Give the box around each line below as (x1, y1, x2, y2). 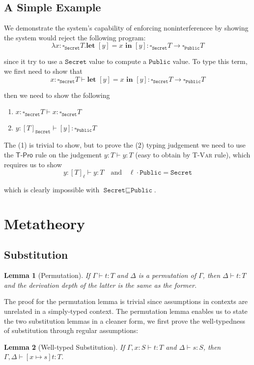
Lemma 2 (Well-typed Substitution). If (4, 341, 125, 352)
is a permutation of (138, 270, 196, 280)
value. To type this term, (172, 56, 248, 66)
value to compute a (89, 56, 147, 66)
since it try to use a (4, 56, 63, 66)
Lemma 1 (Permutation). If (4, 270, 90, 280)
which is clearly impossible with (4, 184, 100, 194)
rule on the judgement (35, 150, 102, 160)
